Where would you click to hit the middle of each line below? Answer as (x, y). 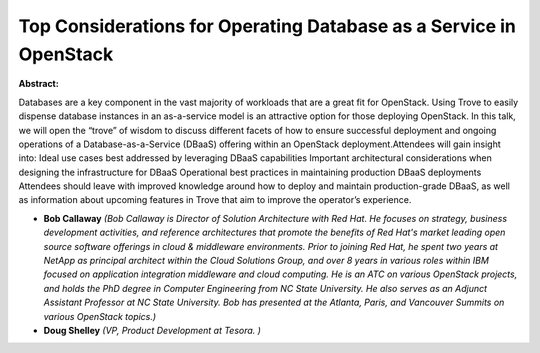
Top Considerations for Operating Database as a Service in (267, 26)
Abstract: (38, 84)
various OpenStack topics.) (100, 316)
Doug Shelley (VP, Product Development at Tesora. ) (152, 330)
